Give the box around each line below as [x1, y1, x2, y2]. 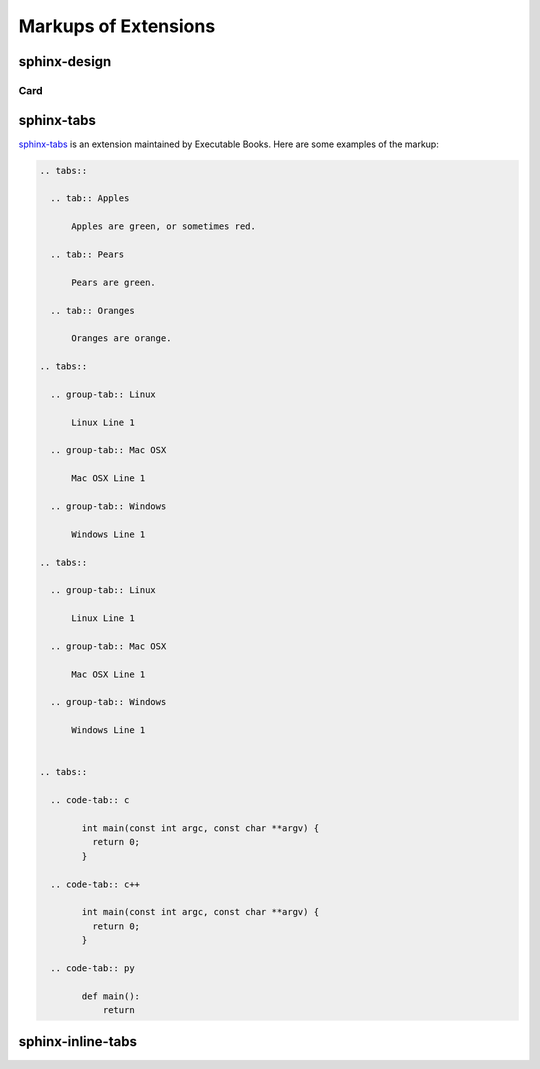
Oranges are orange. [71, 333, 172, 344]
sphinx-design [18, 53, 112, 70]
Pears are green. [71, 276, 157, 288]
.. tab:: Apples [50, 193, 130, 204]
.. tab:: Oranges [50, 305, 135, 316]
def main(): [81, 990, 140, 1002]
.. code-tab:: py [50, 962, 135, 974]
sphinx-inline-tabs [18, 1033, 137, 1050]
